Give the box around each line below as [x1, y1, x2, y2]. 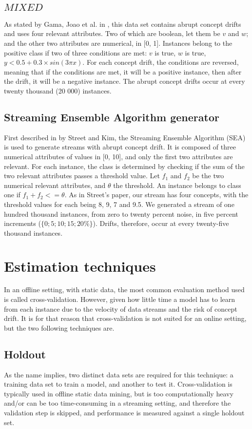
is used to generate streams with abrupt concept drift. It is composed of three [4, 142, 236, 152]
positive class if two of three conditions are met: [4, 47, 147, 57]
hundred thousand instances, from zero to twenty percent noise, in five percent [4, 208, 238, 219]
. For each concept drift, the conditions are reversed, [82, 57, 239, 67]
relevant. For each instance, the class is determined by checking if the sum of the [4, 161, 245, 171]
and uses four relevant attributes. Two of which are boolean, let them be [4, 28, 220, 38]
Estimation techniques [4, 256, 156, 276]
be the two [192, 170, 224, 181]
